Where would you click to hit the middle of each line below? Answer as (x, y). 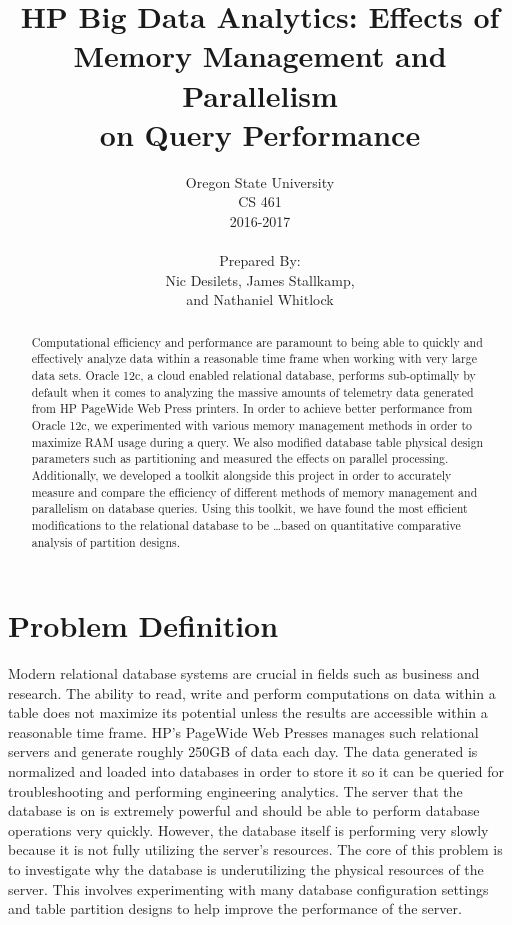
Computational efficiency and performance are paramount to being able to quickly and (257, 341)
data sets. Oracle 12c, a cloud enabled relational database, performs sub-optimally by (253, 374)
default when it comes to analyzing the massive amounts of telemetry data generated (252, 391)
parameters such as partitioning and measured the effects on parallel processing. (240, 458)
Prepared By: (260, 260)
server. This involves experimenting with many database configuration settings (248, 888)
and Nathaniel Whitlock (260, 299)
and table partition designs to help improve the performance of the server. (235, 908)
